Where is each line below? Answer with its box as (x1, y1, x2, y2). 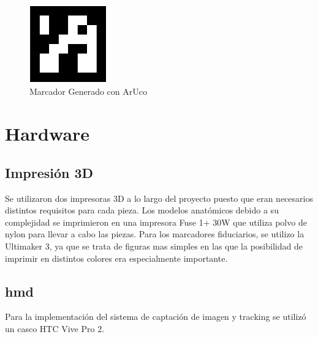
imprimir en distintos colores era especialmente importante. (5, 251, 228, 264)
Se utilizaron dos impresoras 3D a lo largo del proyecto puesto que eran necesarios (5, 191, 313, 204)
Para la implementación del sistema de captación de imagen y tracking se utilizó (5, 310, 306, 323)
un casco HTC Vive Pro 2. (5, 322, 105, 335)
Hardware (5, 121, 90, 146)
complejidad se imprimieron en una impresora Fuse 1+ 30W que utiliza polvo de (5, 215, 307, 228)
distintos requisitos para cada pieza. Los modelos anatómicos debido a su (5, 204, 279, 217)
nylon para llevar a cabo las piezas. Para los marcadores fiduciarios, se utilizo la (5, 228, 305, 240)
